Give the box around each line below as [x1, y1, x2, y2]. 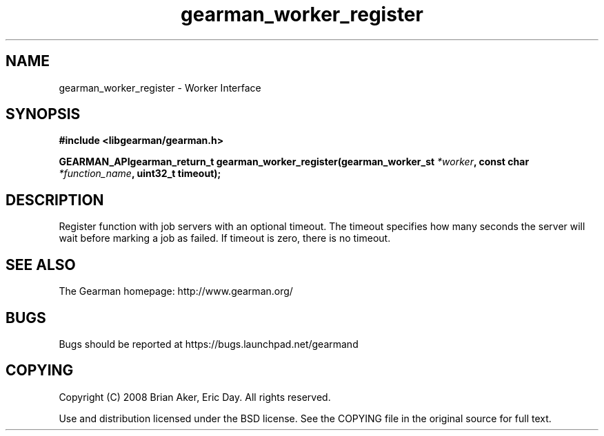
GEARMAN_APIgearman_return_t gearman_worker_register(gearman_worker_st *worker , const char [59, 156, 530, 168]
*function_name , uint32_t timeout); [59, 167, 221, 180]
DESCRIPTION [6, 191, 104, 209]
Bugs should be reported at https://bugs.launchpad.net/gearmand [59, 338, 359, 350]
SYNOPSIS [6, 105, 81, 123]
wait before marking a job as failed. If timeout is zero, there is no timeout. [59, 232, 391, 245]
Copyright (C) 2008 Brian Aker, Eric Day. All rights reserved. [59, 391, 331, 403]
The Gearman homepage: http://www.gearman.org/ [59, 285, 293, 298]
